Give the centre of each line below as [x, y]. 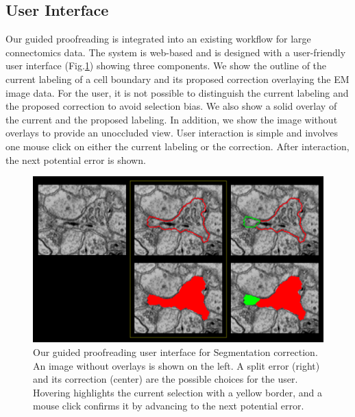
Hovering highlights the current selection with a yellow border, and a [177, 392]
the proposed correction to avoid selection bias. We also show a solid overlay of [171, 106]
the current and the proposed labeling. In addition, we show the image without [172, 119]
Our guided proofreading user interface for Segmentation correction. [175, 352]
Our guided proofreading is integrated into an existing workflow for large [158, 39]
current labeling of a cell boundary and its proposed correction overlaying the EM [177, 79]
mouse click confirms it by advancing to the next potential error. [169, 406]
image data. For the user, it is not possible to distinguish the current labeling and [177, 92]
